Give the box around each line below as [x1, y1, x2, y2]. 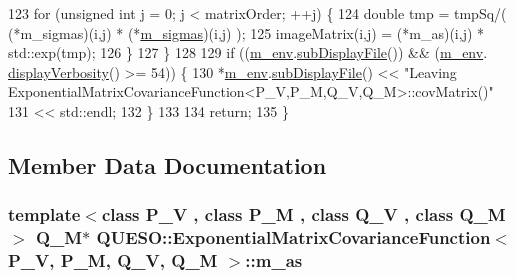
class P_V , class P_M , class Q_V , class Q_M [101, 202, 506, 227]
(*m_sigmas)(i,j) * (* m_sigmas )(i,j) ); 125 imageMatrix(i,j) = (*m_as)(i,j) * [8, 22, 485, 43]
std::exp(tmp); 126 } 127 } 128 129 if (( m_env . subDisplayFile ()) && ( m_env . [8, 42, 488, 63]
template [8, 202, 81, 227]
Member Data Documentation [8, 149, 327, 180]
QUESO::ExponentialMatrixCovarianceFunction [96, 225, 491, 250]
